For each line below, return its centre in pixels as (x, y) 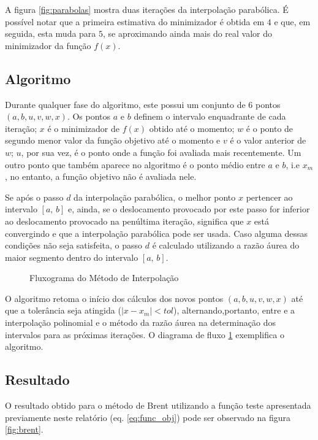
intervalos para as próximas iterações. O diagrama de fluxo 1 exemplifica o (145, 334)
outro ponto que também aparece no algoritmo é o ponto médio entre (135, 164)
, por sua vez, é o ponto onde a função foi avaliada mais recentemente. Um (161, 152)
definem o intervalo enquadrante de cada (210, 116)
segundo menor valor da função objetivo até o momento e (113, 140)
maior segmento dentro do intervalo (72, 257)
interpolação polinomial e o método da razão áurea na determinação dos (141, 322)
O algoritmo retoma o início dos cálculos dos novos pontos (114, 298)
